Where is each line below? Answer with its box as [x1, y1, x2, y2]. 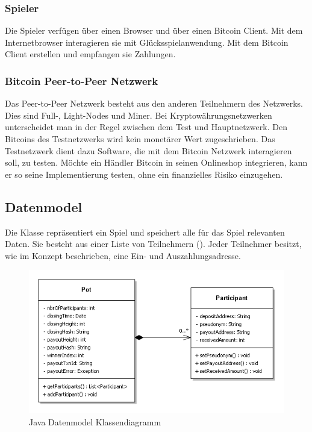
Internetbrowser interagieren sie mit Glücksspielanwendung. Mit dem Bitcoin [5, 36, 289, 48]
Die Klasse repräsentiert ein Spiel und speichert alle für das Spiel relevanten [5, 225, 285, 238]
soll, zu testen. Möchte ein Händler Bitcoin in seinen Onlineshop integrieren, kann [5, 156, 308, 169]
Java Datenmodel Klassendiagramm [29, 415, 161, 428]
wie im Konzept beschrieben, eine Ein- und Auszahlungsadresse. [5, 249, 241, 261]
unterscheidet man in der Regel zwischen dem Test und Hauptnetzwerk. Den [5, 121, 287, 133]
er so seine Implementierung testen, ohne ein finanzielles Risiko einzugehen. [5, 167, 283, 180]
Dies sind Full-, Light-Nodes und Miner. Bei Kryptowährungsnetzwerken [5, 108, 272, 121]
